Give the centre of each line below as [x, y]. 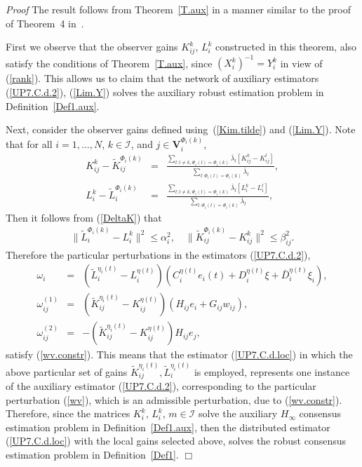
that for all [29, 143]
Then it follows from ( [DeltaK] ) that [84, 217]
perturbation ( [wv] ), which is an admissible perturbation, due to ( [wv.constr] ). [174, 399]
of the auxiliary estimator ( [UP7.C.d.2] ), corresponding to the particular [161, 386]
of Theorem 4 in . [45, 23]
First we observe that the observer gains [92, 47]
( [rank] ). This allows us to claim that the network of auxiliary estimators [162, 78]
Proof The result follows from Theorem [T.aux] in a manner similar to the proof [178, 9]
